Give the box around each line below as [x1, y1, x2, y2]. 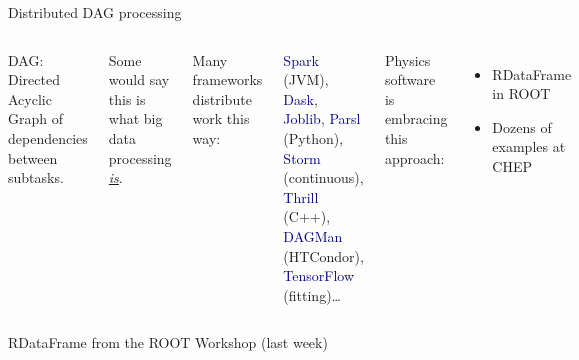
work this [192, 108, 250, 129]
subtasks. [8, 167, 64, 188]
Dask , [283, 88, 318, 109]
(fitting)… [283, 284, 341, 305]
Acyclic [8, 88, 52, 109]
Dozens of [492, 116, 552, 137]
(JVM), [283, 69, 329, 90]
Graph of [8, 108, 63, 129]
